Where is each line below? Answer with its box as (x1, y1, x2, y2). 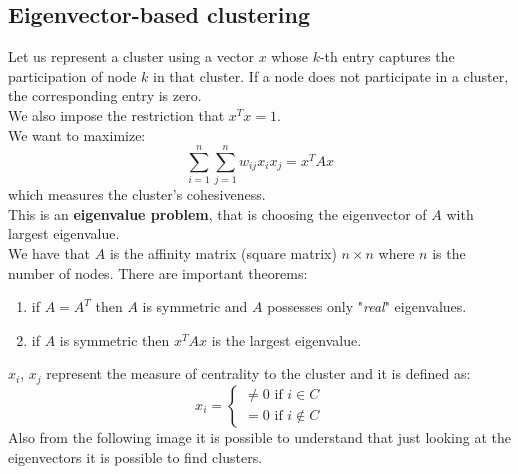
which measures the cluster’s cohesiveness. (8, 184, 266, 205)
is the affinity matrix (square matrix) (109, 243, 337, 264)
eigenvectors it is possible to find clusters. (8, 446, 263, 467)
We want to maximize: (8, 124, 146, 145)
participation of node (8, 65, 137, 86)
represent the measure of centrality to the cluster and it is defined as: (46, 363, 471, 384)
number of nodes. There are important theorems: (8, 262, 308, 283)
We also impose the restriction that (8, 104, 225, 125)
